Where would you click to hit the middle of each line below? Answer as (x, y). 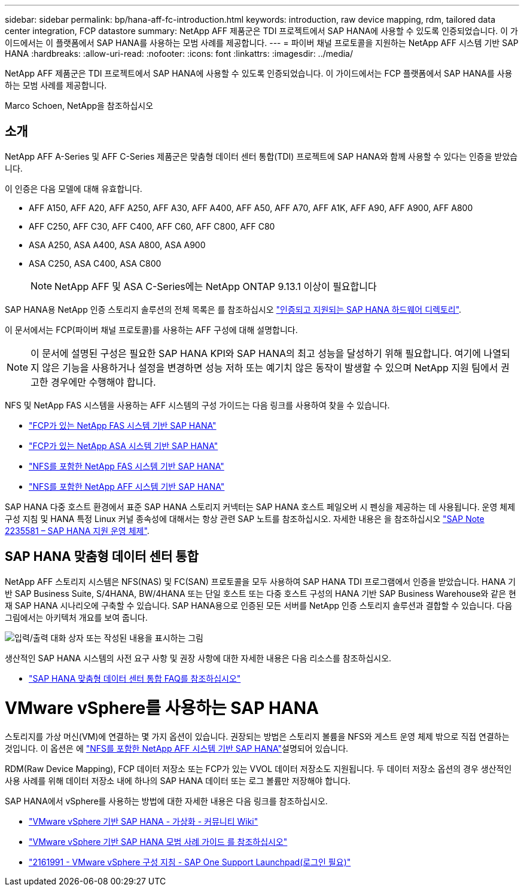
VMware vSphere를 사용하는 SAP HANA (162, 708)
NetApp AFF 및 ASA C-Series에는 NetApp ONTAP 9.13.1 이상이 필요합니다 (216, 286)
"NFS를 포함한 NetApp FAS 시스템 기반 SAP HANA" (127, 466)
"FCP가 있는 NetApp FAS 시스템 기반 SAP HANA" (123, 425)
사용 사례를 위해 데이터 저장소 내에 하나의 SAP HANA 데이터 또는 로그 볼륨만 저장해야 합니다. (178, 781)
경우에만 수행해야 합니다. (103, 382)
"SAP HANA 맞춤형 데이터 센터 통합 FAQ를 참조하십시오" (135, 678)
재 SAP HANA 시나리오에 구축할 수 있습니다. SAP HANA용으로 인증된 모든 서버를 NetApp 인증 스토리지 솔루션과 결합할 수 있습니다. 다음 (259, 605)
